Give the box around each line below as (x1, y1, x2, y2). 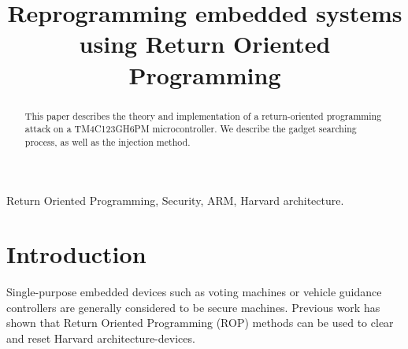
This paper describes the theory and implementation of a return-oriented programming (24, 109, 382, 122)
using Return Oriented (79, 28, 331, 60)
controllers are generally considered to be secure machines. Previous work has (6, 299, 380, 315)
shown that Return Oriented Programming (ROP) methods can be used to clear (6, 314, 394, 331)
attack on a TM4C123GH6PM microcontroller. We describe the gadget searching (24, 122, 357, 136)
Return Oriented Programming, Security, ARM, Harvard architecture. (6, 191, 344, 208)
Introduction (6, 238, 147, 270)
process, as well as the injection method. (24, 135, 191, 148)
